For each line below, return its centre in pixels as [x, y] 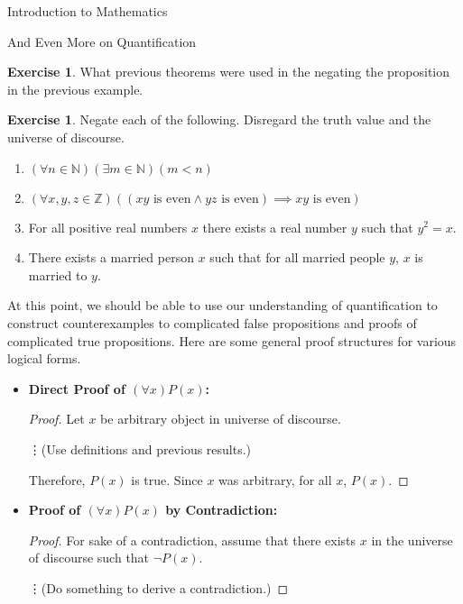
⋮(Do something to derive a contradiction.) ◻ [158, 587]
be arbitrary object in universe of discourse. [221, 419]
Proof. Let [56, 419]
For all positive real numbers [108, 227]
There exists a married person [111, 257]
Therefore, [57, 479]
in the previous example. [75, 89]
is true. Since [167, 479]
